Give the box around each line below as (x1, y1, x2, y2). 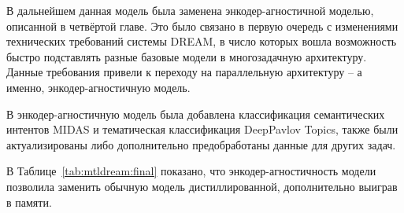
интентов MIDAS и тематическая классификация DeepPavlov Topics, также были (6, 121, 398, 138)
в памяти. (6, 193, 52, 210)
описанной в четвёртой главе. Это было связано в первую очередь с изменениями (6, 17, 398, 34)
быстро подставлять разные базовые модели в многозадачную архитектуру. (6, 48, 367, 64)
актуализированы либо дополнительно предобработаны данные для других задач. (6, 136, 396, 152)
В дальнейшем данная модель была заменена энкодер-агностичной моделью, (6, 2, 374, 18)
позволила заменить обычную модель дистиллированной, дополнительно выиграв (6, 178, 398, 194)
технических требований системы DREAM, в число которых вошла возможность (6, 33, 397, 50)
